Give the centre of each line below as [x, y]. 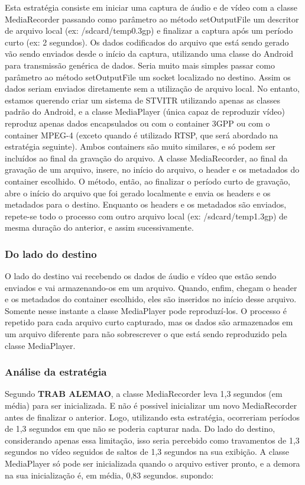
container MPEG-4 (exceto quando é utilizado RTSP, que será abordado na [142, 135]
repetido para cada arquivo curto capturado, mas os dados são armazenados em [149, 322]
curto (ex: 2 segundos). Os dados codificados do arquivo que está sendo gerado [147, 42]
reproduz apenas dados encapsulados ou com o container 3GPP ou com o [137, 123]
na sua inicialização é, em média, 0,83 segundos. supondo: [109, 475]
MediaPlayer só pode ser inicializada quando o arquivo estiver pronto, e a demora [152, 463]
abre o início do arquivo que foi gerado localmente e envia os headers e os [138, 193]
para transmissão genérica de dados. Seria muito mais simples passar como [140, 65]
